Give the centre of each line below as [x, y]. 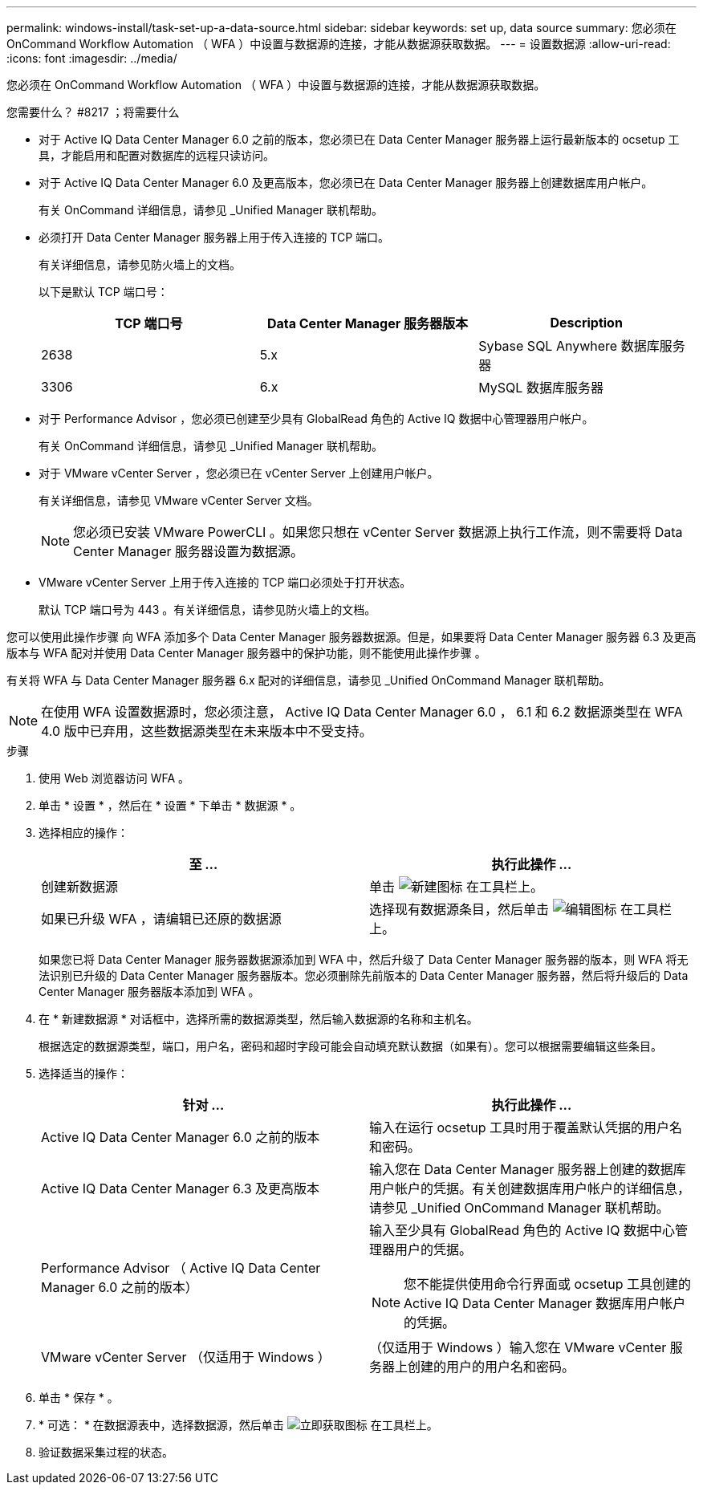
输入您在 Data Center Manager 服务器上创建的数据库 [528, 1169]
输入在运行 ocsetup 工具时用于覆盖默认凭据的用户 [520, 1127]
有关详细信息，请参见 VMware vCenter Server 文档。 [179, 500]
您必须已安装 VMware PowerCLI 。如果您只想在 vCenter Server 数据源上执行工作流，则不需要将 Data [378, 532]
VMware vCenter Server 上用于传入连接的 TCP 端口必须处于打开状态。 [225, 582]
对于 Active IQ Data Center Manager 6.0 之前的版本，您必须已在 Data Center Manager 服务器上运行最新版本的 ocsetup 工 [359, 139]
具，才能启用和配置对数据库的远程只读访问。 [156, 155]
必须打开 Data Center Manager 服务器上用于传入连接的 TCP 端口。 [214, 237]
